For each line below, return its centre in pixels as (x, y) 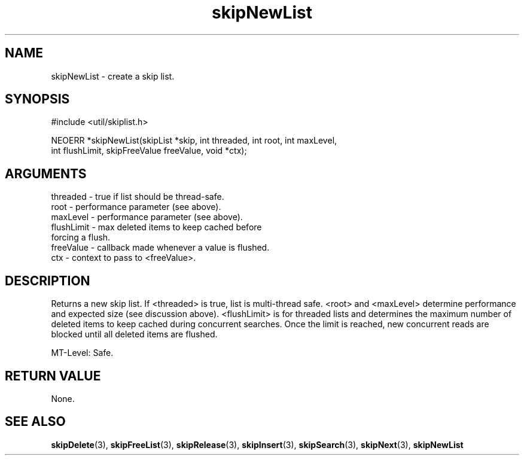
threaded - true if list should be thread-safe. (138, 197)
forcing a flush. (81, 237)
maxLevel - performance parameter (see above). (147, 217)
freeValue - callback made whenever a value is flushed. (160, 248)
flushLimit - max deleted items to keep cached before (156, 227)
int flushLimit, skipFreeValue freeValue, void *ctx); (149, 151)
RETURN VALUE (53, 376)
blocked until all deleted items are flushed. (134, 334)
